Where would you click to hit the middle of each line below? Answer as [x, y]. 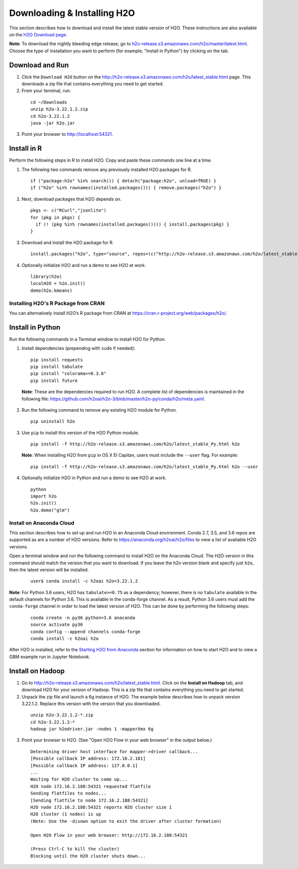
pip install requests [57, 360]
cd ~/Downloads [49, 102]
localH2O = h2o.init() [58, 284]
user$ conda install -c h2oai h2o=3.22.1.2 [84, 581]
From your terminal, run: [46, 91]
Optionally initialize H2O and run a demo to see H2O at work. [84, 265]
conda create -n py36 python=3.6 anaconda [83, 617]
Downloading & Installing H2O [72, 13]
